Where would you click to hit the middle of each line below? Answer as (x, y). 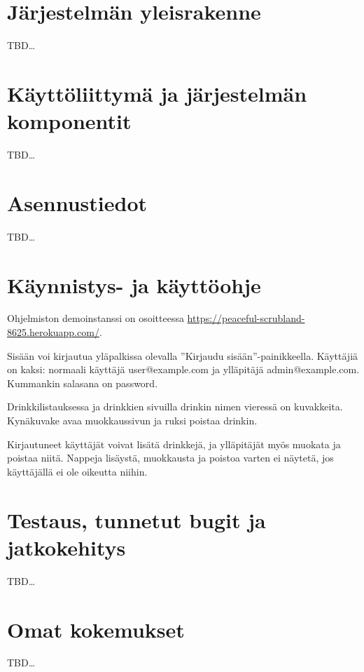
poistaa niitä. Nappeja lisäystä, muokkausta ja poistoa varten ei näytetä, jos (170, 458)
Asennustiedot (77, 202)
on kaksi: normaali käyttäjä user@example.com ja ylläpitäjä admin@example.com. (183, 369)
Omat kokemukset (96, 629)
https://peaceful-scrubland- (246, 318)
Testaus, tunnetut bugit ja (136, 519)
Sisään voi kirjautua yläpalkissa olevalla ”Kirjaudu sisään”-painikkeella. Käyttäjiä (183, 355)
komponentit (69, 121)
